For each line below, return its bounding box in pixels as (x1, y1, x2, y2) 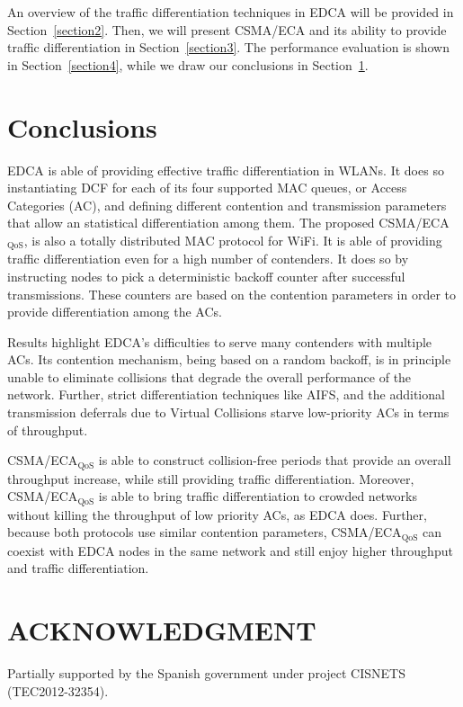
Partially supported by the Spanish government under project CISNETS (7, 664, 405, 683)
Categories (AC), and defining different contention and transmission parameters (7, 195, 447, 214)
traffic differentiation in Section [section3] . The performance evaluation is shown (7, 38, 450, 57)
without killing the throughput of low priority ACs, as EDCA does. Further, (7, 505, 427, 524)
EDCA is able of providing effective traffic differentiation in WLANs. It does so (7, 160, 444, 179)
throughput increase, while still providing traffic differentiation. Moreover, (7, 469, 414, 488)
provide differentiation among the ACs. (7, 302, 222, 321)
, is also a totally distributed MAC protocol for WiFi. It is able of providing (23, 230, 442, 249)
